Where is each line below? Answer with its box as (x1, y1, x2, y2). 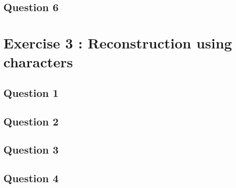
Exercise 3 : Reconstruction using (3, 32, 232, 52)
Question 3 (3, 142, 59, 157)
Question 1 (3, 85, 59, 100)
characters (3, 52, 73, 72)
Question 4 (3, 171, 59, 186)
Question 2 (3, 113, 59, 128)
